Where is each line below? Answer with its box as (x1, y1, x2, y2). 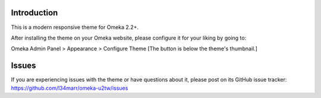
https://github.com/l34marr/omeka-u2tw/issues (11, 84, 128, 92)
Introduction (11, 8, 58, 18)
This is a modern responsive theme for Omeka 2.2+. (11, 24, 139, 31)
